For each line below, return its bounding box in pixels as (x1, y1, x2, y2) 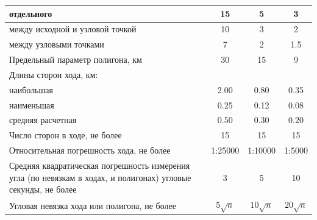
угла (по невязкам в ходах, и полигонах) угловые (9, 171, 191, 183)
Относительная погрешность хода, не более (9, 144, 171, 157)
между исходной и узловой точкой (9, 23, 137, 35)
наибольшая (9, 83, 53, 96)
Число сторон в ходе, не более (9, 129, 122, 141)
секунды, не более (9, 183, 77, 196)
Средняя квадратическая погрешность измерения (9, 158, 190, 171)
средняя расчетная (9, 113, 77, 126)
